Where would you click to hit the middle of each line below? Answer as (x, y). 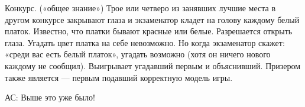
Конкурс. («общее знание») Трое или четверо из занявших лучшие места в (140, 8)
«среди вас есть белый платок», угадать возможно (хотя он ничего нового (138, 54)
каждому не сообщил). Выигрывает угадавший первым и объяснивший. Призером (153, 65)
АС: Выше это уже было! (50, 97)
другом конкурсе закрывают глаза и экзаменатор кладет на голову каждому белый (152, 19)
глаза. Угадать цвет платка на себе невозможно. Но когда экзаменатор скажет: (145, 42)
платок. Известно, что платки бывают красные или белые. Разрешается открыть (149, 31)
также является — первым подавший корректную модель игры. (119, 77)
